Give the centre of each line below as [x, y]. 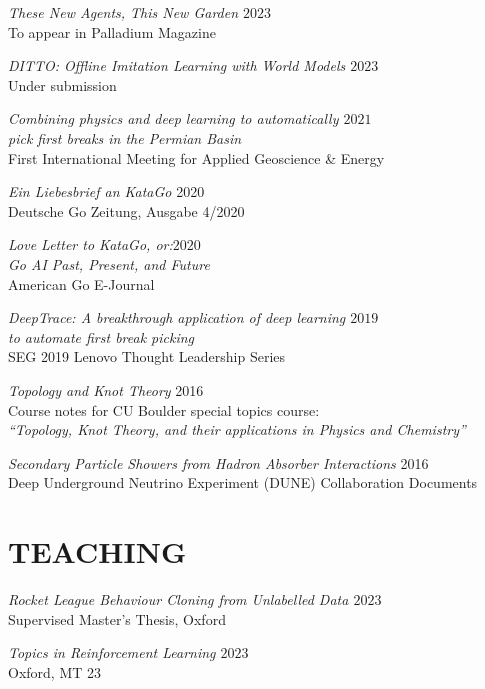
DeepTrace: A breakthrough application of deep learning [177, 317]
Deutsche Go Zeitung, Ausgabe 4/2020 [126, 210]
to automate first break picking [101, 336]
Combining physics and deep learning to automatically [173, 118]
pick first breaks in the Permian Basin [125, 137]
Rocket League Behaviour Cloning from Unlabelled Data [178, 599]
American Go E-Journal [81, 283]
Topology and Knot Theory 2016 [106, 389]
